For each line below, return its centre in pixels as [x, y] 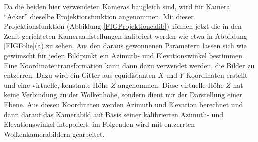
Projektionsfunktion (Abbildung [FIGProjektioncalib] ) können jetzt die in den [123, 26]
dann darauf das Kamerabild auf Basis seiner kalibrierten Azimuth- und [114, 114]
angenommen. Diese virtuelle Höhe [171, 84]
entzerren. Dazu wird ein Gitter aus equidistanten [80, 75]
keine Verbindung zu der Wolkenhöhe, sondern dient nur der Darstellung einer [123, 94]
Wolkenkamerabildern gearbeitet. [54, 133]
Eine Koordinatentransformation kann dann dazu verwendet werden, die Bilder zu [129, 65]
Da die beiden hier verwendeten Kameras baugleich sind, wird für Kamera [117, 6]
